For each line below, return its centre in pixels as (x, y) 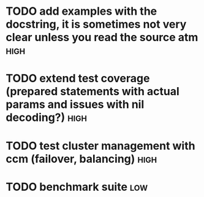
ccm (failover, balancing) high (81, 159)
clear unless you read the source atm (102, 37)
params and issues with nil (75, 105)
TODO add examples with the (81, 11)
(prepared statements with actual (93, 92)
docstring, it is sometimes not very (96, 24)
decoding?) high (46, 118)
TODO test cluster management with (100, 146)
